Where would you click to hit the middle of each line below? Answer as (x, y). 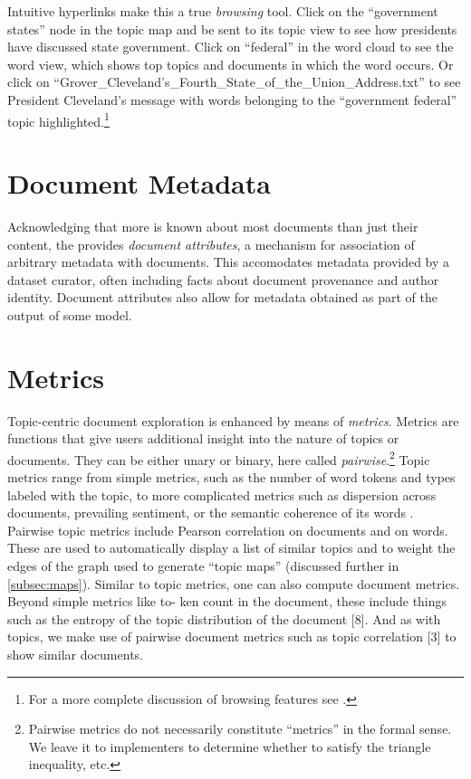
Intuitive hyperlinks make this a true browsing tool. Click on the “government (223, 11)
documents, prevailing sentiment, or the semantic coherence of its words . (211, 513)
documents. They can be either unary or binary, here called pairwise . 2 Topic (219, 458)
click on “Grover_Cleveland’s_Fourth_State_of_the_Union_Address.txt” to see (234, 82)
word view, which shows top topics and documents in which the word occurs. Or (231, 64)
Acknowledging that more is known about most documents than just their (213, 226)
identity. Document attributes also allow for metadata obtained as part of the (223, 297)
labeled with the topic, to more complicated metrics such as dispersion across (222, 494)
